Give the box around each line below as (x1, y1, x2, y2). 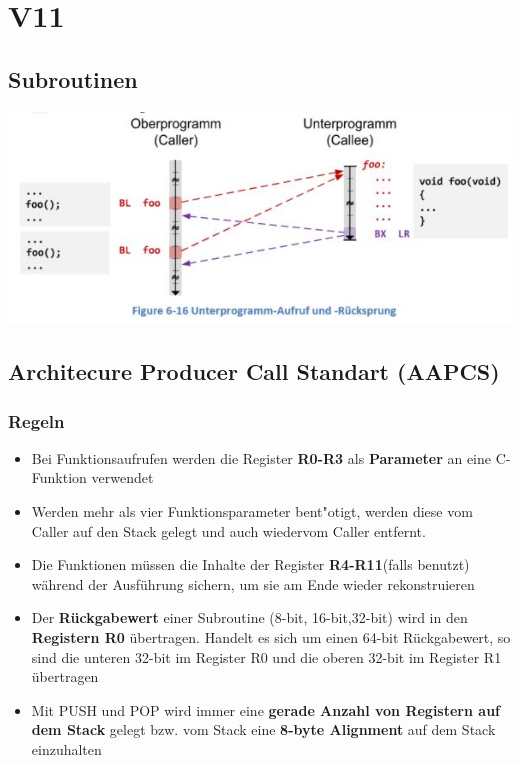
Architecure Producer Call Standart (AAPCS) (8, 356, 500, 387)
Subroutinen (8, 63, 138, 94)
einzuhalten (31, 739, 102, 759)
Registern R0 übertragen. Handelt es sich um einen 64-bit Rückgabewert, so (31, 627, 511, 648)
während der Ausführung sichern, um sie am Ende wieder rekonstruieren (31, 573, 475, 594)
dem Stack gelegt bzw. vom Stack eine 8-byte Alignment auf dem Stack (31, 719, 496, 740)
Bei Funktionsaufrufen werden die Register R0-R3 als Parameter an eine (31, 447, 492, 468)
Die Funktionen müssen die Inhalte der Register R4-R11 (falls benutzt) (31, 554, 470, 575)
